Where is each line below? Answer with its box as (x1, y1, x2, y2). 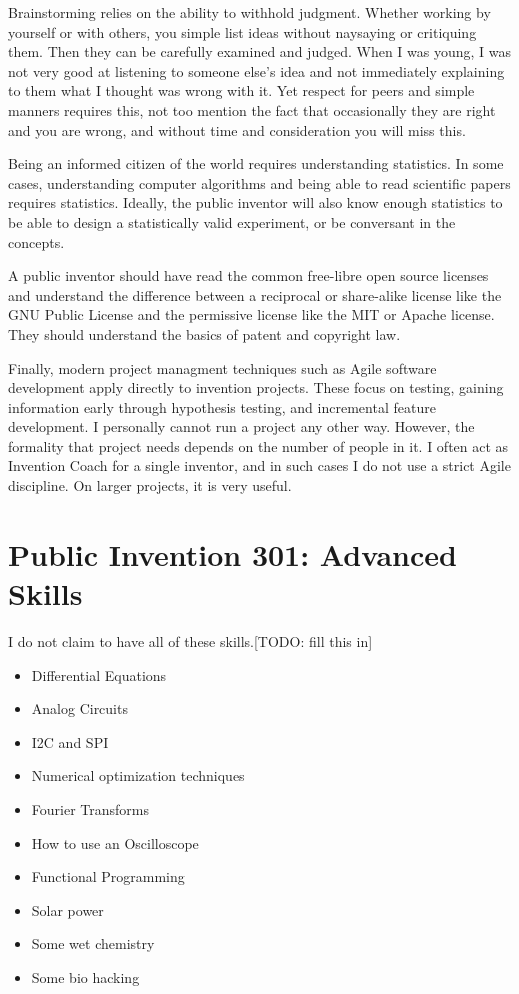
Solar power (31, 899, 104, 920)
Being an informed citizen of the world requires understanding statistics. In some (8, 153, 504, 174)
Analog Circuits (31, 698, 128, 719)
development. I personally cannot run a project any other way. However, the (8, 416, 475, 437)
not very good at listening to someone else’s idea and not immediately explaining (8, 60, 505, 81)
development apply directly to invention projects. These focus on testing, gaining (8, 377, 504, 398)
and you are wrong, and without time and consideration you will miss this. (8, 119, 466, 140)
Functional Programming (31, 866, 185, 887)
